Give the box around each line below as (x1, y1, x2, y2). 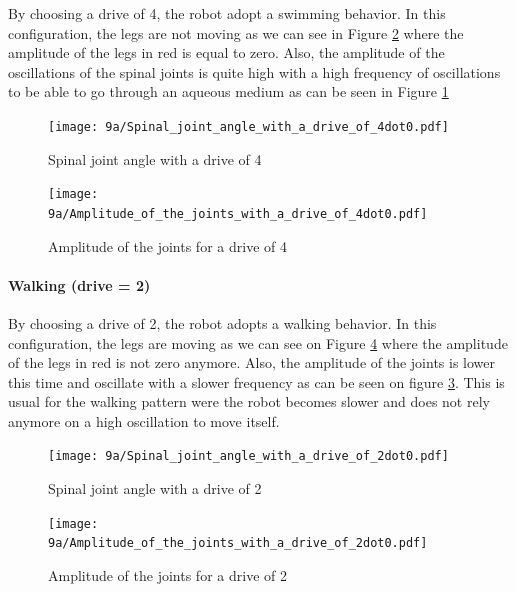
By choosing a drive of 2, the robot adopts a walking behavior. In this (8, 312, 437, 333)
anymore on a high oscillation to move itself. (8, 410, 280, 431)
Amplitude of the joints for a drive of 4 (48, 235, 287, 256)
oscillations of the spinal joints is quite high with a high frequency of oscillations (8, 61, 501, 82)
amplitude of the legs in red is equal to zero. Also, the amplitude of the (8, 42, 445, 63)
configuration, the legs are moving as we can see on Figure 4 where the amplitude (8, 332, 508, 353)
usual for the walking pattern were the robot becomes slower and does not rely (8, 391, 490, 412)
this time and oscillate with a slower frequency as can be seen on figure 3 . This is (8, 371, 505, 392)
